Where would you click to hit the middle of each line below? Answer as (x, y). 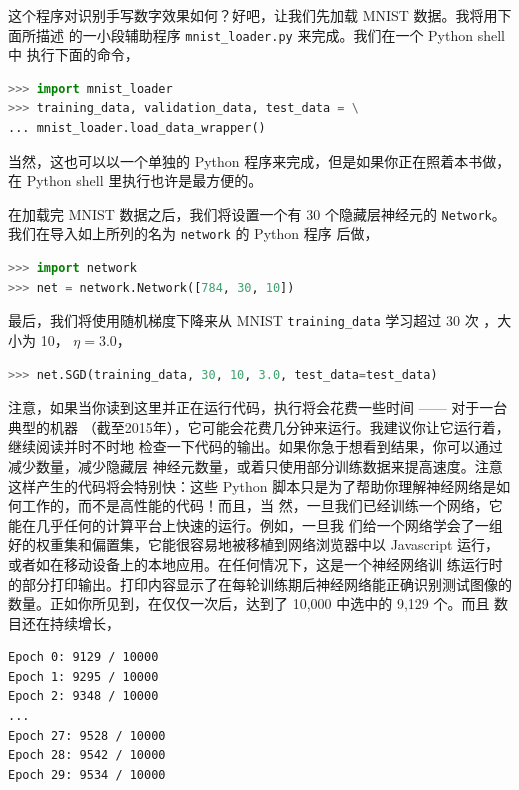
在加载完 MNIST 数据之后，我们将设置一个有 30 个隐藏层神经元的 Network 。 (257, 213)
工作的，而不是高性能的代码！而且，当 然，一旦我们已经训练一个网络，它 (262, 505)
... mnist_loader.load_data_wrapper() (137, 128)
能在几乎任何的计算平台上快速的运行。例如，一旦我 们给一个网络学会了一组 (255, 524)
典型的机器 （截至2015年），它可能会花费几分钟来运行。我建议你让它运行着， (259, 426)
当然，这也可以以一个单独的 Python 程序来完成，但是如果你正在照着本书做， (259, 160)
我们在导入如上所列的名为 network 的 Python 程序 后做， (193, 233)
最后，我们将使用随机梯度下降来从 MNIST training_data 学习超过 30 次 (243, 320)
